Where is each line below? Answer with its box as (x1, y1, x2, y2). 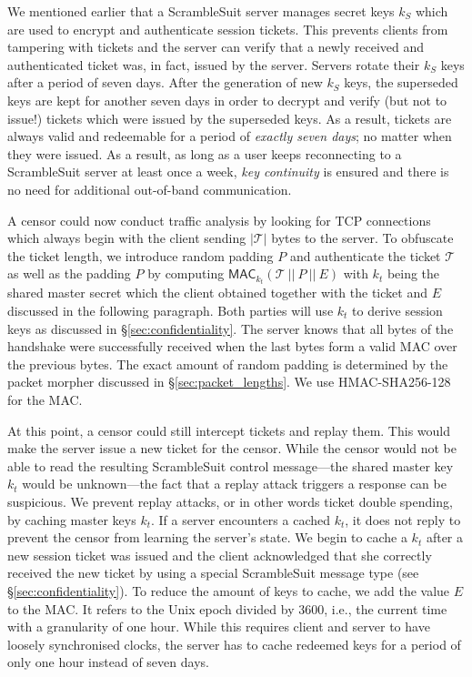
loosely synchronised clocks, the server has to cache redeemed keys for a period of (7, 634, 461, 653)
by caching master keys (7, 510, 136, 529)
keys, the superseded (344, 73, 458, 92)
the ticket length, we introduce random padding (7, 246, 274, 265)
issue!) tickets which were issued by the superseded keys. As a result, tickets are (7, 108, 452, 127)
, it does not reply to (345, 510, 461, 529)
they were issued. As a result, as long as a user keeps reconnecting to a (7, 144, 402, 163)
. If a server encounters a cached (151, 510, 331, 529)
